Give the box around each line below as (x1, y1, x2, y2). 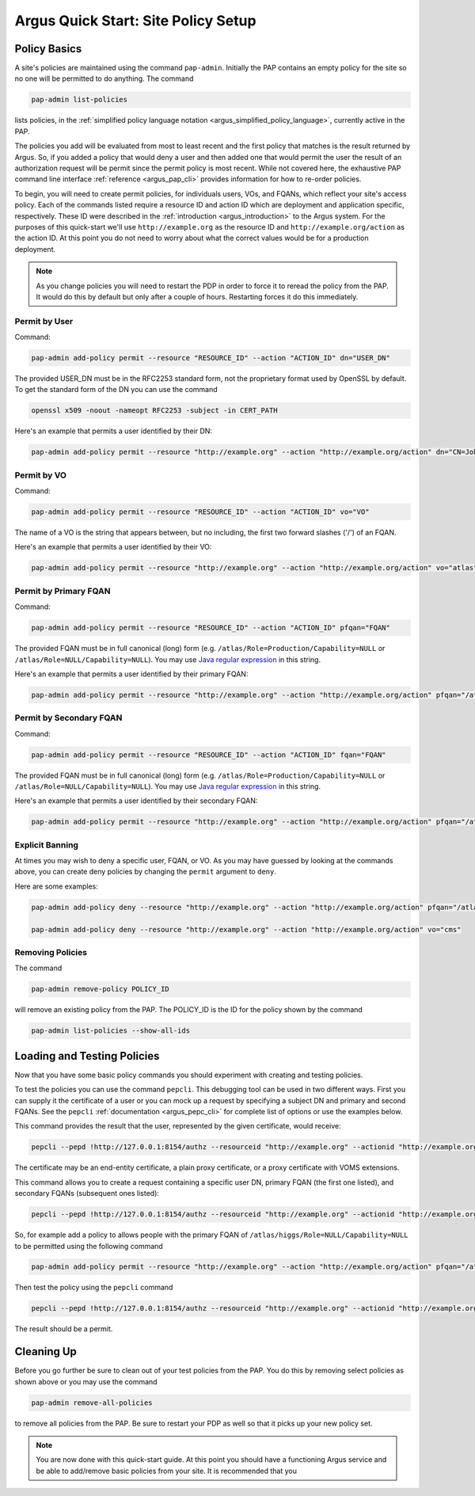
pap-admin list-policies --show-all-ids (31, 1026, 190, 1035)
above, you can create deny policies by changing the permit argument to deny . (14, 867, 276, 877)
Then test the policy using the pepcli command (14, 1283, 173, 1292)
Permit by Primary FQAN (14, 585, 111, 596)
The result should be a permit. (14, 1324, 113, 1334)
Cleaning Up (14, 1345, 77, 1358)
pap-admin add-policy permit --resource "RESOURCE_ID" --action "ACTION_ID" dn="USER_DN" (31, 353, 391, 363)
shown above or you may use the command (14, 1376, 158, 1386)
